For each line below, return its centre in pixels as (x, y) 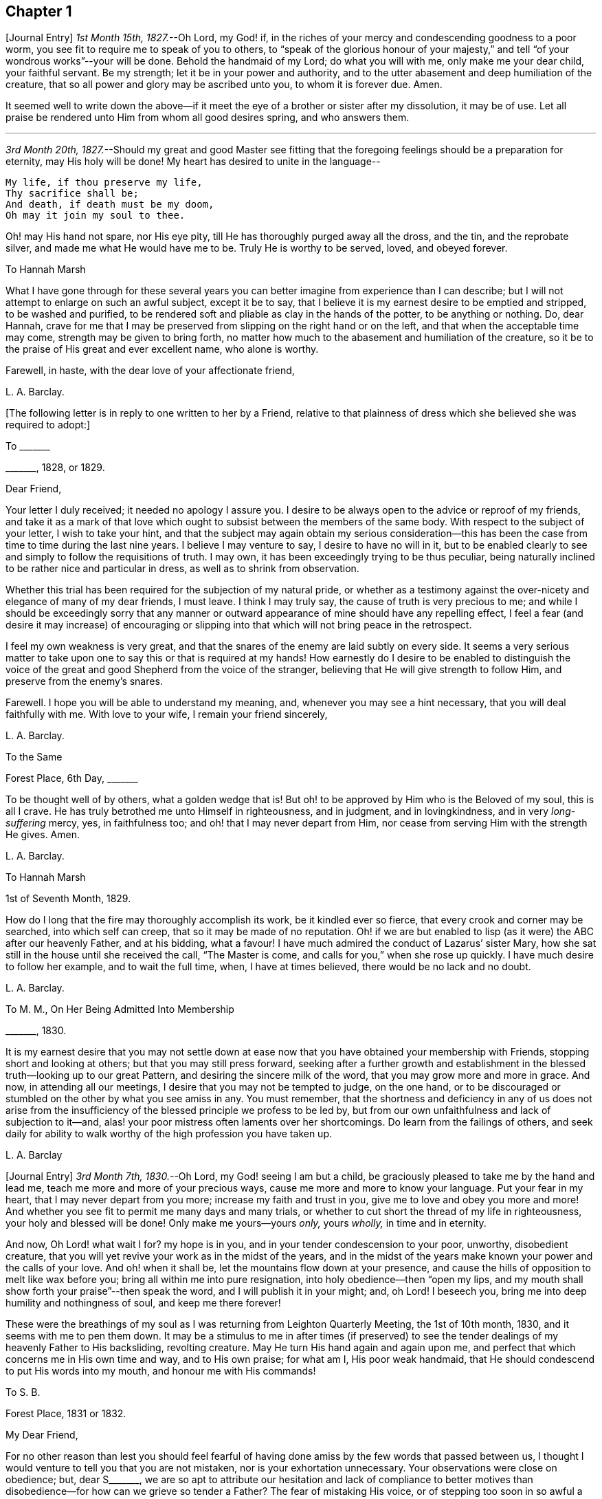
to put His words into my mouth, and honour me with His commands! (161, 1371)
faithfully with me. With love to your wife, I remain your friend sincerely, (167, 714)
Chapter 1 (39, 11)
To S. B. (23, 1392)
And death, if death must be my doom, (110, 205)
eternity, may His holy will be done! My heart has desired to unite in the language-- (193, 162)
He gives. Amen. (43, 835)
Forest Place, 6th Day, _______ (72, 778)
